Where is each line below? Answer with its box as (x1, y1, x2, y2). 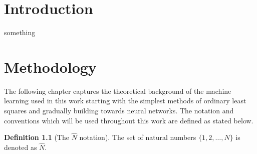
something (4, 27, 36, 38)
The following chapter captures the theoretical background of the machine (4, 85, 231, 96)
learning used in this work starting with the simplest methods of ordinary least (4, 95, 246, 106)
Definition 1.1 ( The (4, 132, 69, 142)
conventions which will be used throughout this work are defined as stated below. (4, 115, 253, 125)
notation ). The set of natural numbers (79, 132, 196, 142)
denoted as (4, 142, 37, 152)
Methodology (4, 56, 97, 77)
